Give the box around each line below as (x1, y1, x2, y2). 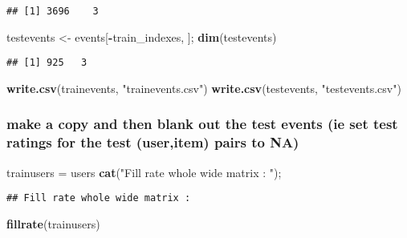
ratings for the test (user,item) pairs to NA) (6, 132, 299, 152)
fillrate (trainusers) (6, 215, 100, 232)
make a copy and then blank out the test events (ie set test (6, 114, 398, 134)
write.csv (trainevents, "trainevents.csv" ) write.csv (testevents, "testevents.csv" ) (6, 79, 401, 96)
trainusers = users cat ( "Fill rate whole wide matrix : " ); (6, 163, 282, 180)
